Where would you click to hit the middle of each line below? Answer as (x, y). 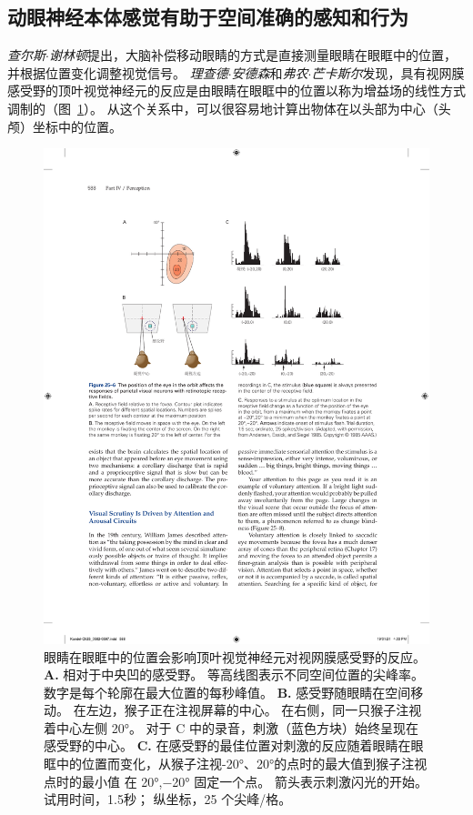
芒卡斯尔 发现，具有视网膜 (388, 72)
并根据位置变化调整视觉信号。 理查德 (118, 72)
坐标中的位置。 (77, 126)
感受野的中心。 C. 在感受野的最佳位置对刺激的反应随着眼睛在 (227, 745)
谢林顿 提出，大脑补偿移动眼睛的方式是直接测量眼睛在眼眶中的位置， (252, 55)
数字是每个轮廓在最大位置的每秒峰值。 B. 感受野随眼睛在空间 (227, 692)
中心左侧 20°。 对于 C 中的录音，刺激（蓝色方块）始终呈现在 (237, 727)
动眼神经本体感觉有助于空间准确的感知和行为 (208, 17)
